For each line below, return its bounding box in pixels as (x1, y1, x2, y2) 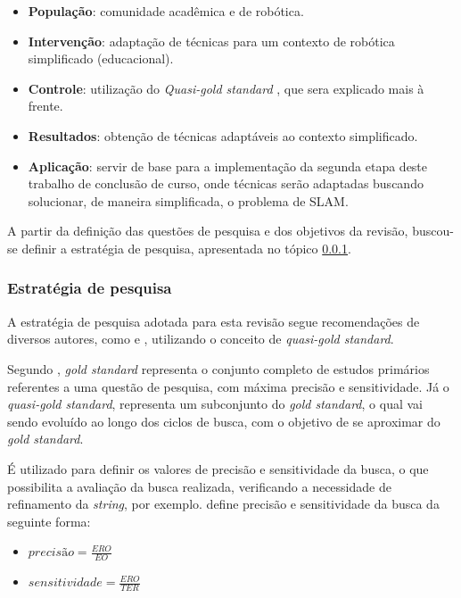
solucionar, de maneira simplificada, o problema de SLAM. (28, 191, 349, 210)
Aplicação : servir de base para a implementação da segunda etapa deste (28, 156, 428, 175)
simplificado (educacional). (28, 49, 174, 68)
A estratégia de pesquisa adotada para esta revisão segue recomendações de (7, 311, 420, 330)
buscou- (412, 221, 454, 240)
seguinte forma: (7, 511, 91, 530)
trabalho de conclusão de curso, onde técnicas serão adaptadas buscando (28, 174, 424, 193)
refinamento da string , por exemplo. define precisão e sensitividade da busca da (7, 494, 440, 513)
